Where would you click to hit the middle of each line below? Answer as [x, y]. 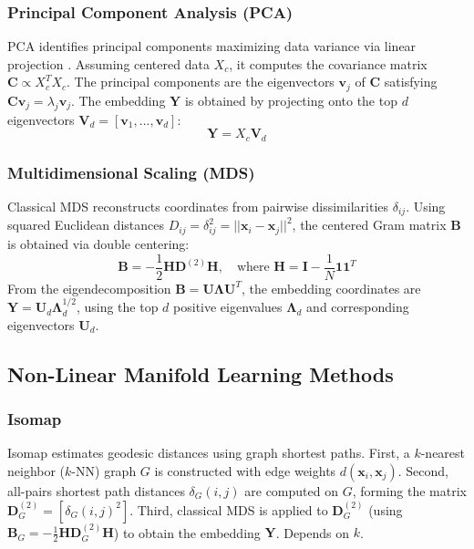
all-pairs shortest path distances [96, 490]
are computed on [291, 490]
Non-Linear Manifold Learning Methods [201, 373]
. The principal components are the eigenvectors [201, 82]
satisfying [411, 82]
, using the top [117, 307]
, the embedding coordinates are [331, 288]
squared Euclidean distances [86, 225]
